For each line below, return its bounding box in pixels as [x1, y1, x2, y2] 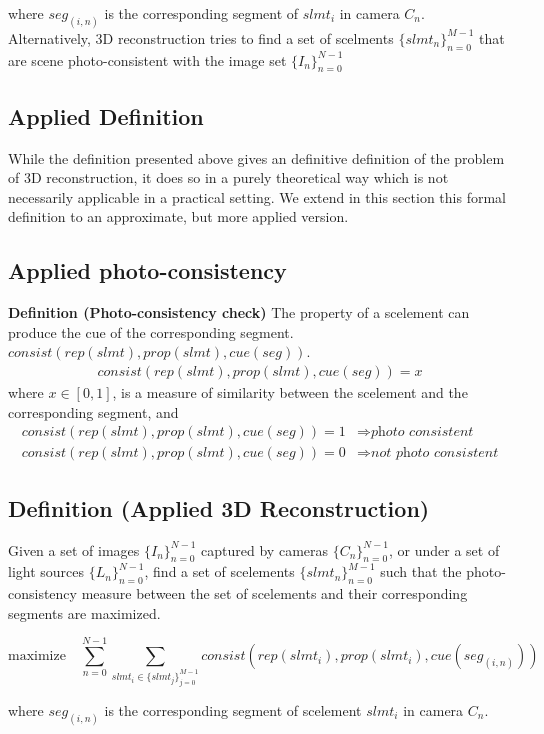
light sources [8, 561, 85, 582]
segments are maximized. [8, 602, 161, 623]
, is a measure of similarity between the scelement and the [112, 382, 468, 403]
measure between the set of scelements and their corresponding [81, 583, 468, 604]
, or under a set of [388, 539, 500, 560]
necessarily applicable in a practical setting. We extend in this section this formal [8, 186, 506, 207]
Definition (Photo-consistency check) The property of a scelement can [8, 302, 470, 323]
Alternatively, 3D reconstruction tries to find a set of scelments [8, 27, 394, 48]
